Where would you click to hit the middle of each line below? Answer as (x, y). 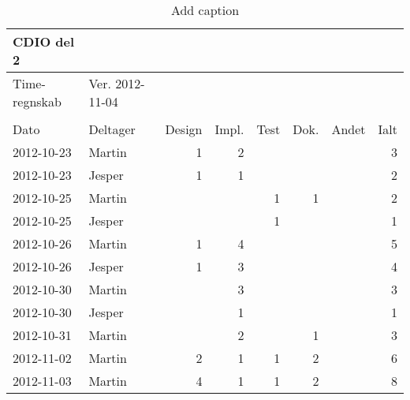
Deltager (112, 129)
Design (184, 129)
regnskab (37, 101)
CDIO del (44, 41)
